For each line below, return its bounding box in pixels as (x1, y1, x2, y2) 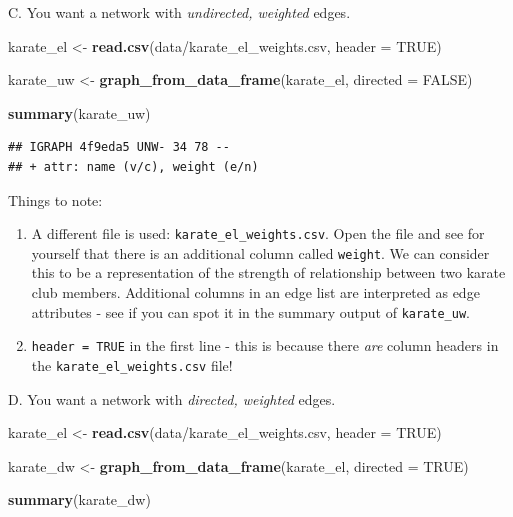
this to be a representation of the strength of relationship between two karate (31, 262, 506, 283)
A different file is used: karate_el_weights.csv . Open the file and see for (31, 223, 485, 244)
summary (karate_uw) (8, 102, 151, 123)
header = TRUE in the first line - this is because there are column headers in (31, 335, 499, 356)
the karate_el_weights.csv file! (31, 354, 233, 375)
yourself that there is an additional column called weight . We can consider (31, 242, 490, 263)
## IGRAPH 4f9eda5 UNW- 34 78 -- (8, 140, 230, 155)
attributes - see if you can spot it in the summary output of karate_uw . (31, 301, 470, 322)
